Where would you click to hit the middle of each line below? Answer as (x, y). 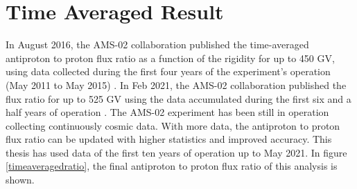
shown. (20, 180)
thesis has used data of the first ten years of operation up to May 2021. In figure (176, 152)
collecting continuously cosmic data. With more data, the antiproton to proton (173, 125)
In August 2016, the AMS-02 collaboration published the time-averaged (157, 44)
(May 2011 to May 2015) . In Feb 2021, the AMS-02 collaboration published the (176, 84)
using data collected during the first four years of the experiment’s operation (168, 71)
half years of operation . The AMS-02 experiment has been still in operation (167, 112)
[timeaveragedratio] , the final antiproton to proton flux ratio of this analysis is (172, 166)
